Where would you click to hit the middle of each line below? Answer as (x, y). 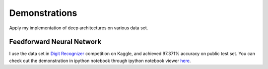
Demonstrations (43, 13)
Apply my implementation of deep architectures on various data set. (79, 28)
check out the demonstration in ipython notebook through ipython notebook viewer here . (100, 61)
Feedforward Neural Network (55, 42)
